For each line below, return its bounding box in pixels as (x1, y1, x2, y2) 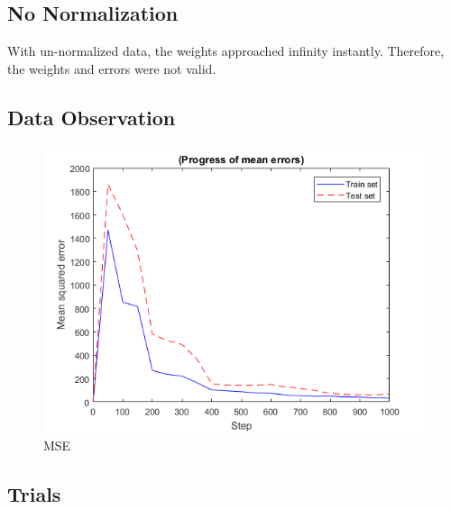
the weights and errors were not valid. (7, 59, 216, 77)
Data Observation (7, 103, 176, 131)
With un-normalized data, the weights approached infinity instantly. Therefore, (7, 41, 445, 60)
